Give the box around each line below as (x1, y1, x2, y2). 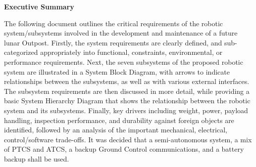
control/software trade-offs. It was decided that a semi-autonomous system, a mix (4, 134, 252, 144)
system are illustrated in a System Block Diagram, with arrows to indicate (4, 66, 230, 77)
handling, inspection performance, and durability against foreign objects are (4, 115, 234, 125)
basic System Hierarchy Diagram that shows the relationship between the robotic (4, 95, 251, 106)
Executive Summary (4, 1, 74, 11)
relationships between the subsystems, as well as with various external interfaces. (4, 76, 250, 86)
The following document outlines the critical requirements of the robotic (4, 18, 223, 28)
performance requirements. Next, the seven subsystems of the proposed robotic (4, 56, 243, 67)
